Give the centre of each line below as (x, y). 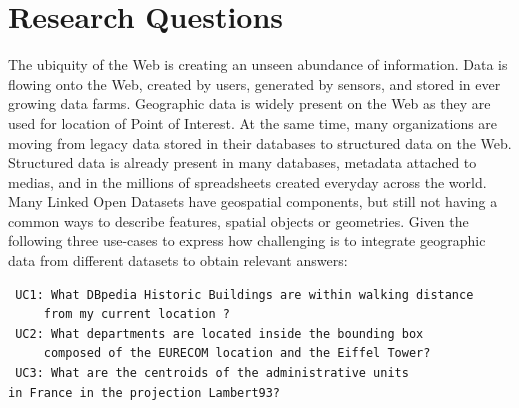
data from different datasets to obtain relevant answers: (178, 260)
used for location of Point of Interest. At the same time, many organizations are (253, 122)
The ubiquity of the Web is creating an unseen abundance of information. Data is (258, 64)
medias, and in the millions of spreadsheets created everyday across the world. (247, 181)
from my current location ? (136, 314)
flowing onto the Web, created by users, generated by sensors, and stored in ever (254, 83)
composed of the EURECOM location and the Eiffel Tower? (237, 353)
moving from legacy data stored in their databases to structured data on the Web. (260, 142)
